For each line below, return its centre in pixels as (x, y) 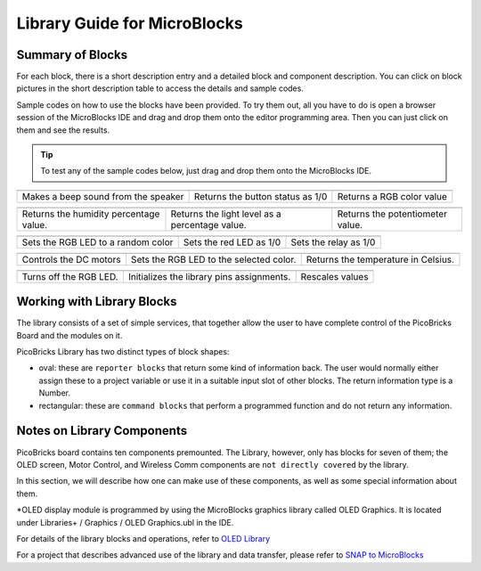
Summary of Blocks (72, 55)
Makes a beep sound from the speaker (103, 196)
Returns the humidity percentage (91, 214)
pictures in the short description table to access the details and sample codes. (160, 88)
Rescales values (334, 276)
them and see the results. (63, 130)
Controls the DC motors (71, 259)
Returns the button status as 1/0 (261, 196)
